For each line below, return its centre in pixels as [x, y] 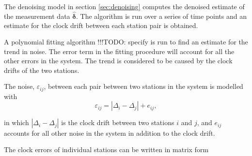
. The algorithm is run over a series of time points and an [161, 16]
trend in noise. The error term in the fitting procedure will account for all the [119, 51]
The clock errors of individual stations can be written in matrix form [106, 149]
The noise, [19, 86]
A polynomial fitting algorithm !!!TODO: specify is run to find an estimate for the [126, 42]
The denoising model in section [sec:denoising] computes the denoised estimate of [124, 6]
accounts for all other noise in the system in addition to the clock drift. [110, 133]
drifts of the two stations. [42, 70]
